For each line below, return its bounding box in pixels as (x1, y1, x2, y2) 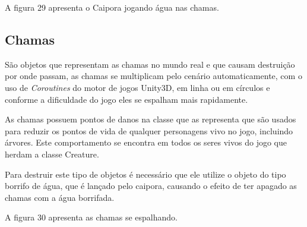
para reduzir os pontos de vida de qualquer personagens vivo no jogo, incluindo (5, 124, 293, 137)
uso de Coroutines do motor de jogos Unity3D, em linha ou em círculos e (5, 81, 270, 93)
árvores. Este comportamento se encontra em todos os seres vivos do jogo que (5, 136, 287, 149)
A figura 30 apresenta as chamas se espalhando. (5, 211, 178, 223)
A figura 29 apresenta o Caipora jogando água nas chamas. (5, 1, 219, 13)
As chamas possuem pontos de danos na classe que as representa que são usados (5, 113, 296, 125)
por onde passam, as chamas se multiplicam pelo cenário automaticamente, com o (5, 70, 302, 82)
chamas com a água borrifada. (5, 191, 115, 203)
